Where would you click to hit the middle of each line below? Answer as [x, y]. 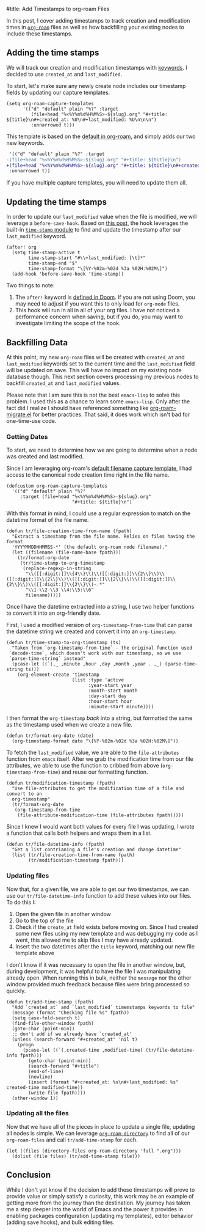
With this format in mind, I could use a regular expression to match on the [99, 513]
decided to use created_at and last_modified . [64, 74]
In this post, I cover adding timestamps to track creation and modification [98, 20]
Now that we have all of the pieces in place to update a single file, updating [101, 1126]
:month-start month [113, 691]
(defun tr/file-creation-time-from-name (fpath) [69, 531]
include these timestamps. [40, 34]
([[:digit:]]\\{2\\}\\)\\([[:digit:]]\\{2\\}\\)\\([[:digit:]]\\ [91, 579]
